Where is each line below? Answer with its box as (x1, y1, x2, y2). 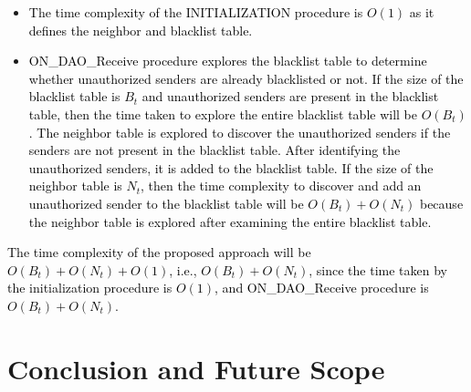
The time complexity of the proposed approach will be (7, 242, 311, 262)
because (419, 193, 464, 212)
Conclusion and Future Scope (7, 349, 385, 387)
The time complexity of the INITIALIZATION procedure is (28, 3, 363, 21)
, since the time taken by (309, 260, 447, 279)
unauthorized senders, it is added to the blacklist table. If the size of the (28, 158, 434, 177)
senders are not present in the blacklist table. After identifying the (28, 140, 401, 160)
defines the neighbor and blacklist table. (28, 20, 253, 39)
